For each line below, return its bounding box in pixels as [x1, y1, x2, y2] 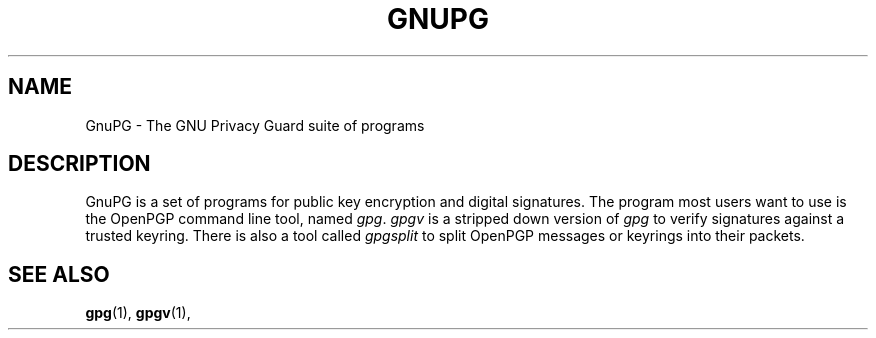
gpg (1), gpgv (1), [85, 304, 191, 322]
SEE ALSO [8, 261, 110, 287]
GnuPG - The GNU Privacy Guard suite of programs [85, 116, 425, 134]
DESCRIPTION [8, 151, 151, 177]
